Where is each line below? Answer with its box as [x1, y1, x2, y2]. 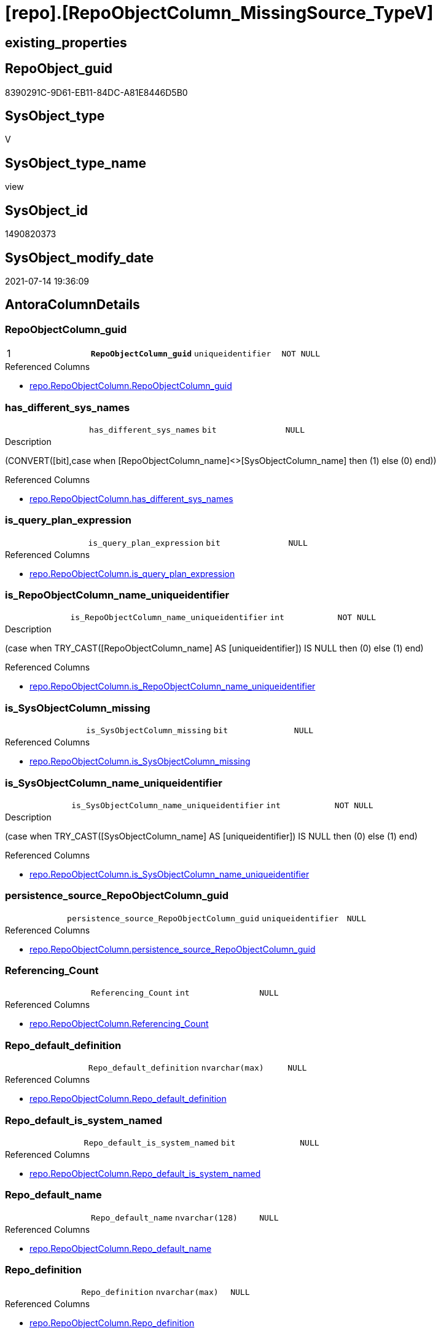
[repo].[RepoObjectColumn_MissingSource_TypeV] [5, 2, 434, 23]
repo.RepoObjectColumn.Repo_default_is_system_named [29, 1168, 261, 1179]
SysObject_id [5, 202, 88, 218]
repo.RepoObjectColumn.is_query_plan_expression [29, 568, 235, 579]
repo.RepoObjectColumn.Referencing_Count [29, 1018, 209, 1029]
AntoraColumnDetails [5, 297, 140, 313]
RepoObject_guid [5, 61, 113, 77]
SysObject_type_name [5, 155, 147, 171]
